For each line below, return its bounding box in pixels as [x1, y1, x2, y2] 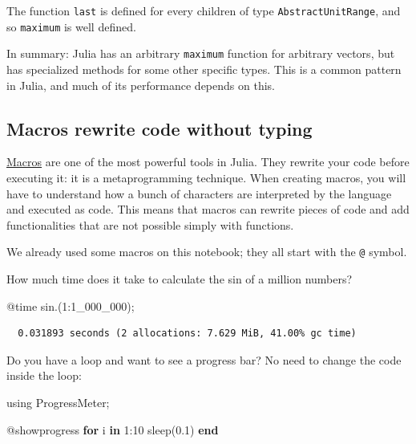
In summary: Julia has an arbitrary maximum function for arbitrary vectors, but [6, 45, 395, 62]
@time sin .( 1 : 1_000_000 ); [6, 297, 135, 314]
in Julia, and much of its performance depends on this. [6, 76, 275, 93]
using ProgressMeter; [6, 393, 110, 410]
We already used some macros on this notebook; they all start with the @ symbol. [6, 243, 407, 260]
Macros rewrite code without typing [6, 116, 313, 141]
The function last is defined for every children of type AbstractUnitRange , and [6, 2, 401, 18]
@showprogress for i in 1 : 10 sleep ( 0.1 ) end [6, 421, 219, 438]
